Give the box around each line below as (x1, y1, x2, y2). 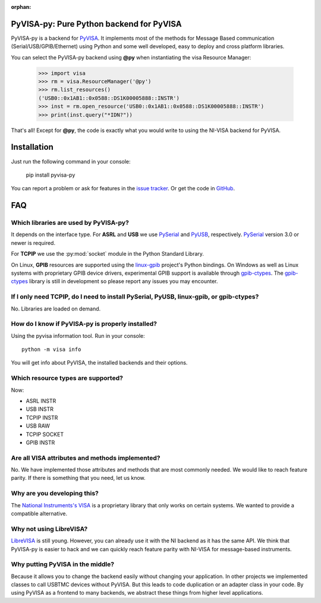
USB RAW (26, 422, 51, 429)
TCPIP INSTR (26, 414, 58, 421)
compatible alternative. (11, 510, 68, 517)
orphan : (11, 4, 32, 10)
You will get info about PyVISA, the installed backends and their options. (11, 359, 188, 366)
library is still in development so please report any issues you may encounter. (29, 278, 218, 285)
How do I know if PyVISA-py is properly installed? (11, 320, 158, 328)
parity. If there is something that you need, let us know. (11, 475, 146, 482)
